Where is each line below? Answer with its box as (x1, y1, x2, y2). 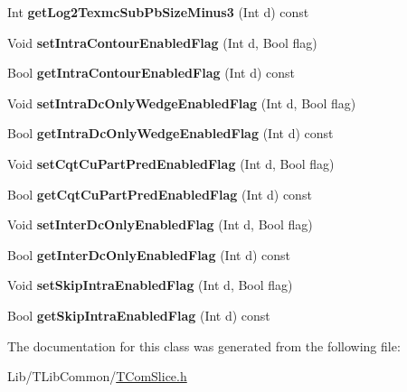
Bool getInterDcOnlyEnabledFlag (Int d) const (7, 245, 291, 264)
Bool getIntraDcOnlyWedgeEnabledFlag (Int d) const (7, 124, 334, 143)
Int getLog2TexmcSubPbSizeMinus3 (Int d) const (7, 3, 309, 21)
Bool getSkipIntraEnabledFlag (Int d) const (7, 305, 270, 324)
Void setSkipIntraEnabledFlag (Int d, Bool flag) (7, 275, 293, 294)
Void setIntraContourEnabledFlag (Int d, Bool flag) (7, 33, 317, 51)
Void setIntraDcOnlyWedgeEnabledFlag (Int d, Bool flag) (7, 93, 356, 112)
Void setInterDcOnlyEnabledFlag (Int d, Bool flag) (7, 215, 313, 234)
